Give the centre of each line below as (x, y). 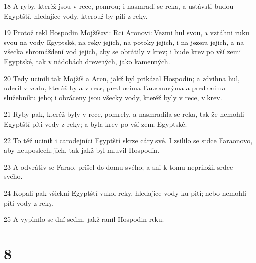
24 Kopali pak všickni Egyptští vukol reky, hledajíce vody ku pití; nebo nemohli (125, 193)
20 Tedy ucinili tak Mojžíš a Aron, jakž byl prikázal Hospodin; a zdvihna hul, (122, 78)
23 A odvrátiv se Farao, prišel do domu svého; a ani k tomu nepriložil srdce (119, 166)
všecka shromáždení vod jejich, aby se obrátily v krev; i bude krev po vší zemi (123, 52)
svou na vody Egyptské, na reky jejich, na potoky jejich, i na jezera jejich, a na (124, 42)
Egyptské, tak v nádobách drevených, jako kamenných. (87, 61)
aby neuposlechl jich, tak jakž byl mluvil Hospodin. (82, 150)
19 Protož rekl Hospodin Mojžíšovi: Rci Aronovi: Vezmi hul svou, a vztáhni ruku (127, 32)
